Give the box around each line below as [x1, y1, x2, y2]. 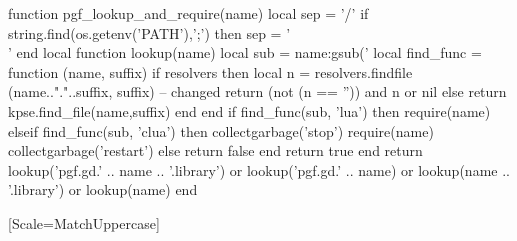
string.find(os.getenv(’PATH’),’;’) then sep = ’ [8, 22, 291, 43]
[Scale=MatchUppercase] [8, 212, 160, 233]
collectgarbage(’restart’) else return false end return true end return [8, 140, 423, 161]
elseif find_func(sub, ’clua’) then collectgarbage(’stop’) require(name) [8, 120, 434, 141]
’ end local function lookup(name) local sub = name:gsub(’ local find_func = [8, 42, 482, 63]
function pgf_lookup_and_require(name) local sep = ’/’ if [8, 3, 369, 23]
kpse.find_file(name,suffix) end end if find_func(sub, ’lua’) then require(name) [8, 100, 491, 121]
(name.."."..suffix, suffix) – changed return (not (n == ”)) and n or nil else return [8, 81, 507, 102]
